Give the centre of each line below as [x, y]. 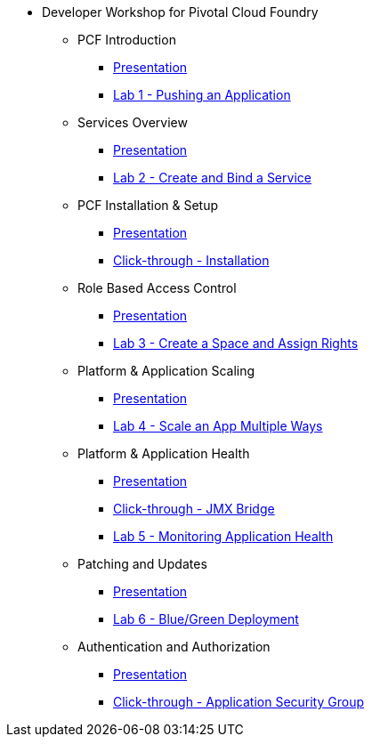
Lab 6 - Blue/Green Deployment [206, 619]
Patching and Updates [142, 564]
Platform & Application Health [164, 453]
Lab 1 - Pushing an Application [202, 95]
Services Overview [133, 122]
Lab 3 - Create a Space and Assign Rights [236, 343]
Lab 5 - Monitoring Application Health [223, 536]
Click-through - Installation [191, 260]
